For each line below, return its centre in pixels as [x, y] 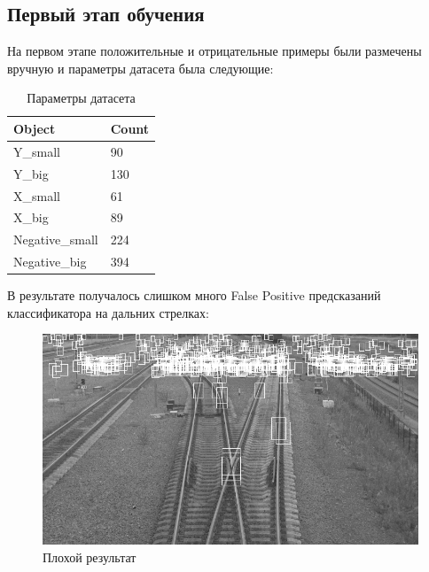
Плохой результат [90, 557]
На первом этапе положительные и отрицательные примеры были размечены [214, 51]
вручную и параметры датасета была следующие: [140, 68]
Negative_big [50, 262]
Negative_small [56, 240]
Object [35, 128]
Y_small [37, 151]
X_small [37, 195]
